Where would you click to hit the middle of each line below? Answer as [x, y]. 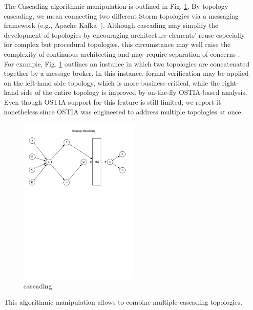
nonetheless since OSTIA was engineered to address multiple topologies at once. [124, 111]
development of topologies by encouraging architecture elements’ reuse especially [125, 34]
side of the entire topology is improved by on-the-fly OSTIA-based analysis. [134, 92]
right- [230, 82]
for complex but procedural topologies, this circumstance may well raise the [117, 44]
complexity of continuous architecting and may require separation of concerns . [122, 54]
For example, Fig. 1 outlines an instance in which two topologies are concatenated [127, 63]
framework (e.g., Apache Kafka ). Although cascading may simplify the [111, 25]
